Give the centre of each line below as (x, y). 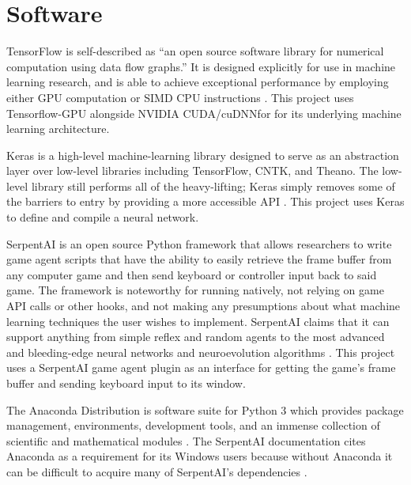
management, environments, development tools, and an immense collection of (193, 425)
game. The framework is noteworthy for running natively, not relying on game (195, 290)
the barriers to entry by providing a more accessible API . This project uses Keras (205, 201)
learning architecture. (58, 129)
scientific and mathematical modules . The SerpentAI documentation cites (186, 440)
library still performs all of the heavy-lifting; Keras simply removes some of (213, 186)
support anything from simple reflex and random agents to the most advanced (196, 337)
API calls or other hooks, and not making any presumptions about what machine (204, 306)
